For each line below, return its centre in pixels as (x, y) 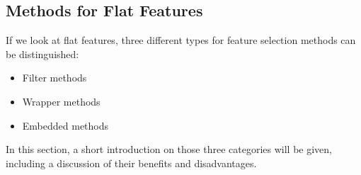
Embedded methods (65, 125)
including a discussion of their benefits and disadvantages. (131, 163)
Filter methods (55, 78)
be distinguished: (42, 53)
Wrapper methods (61, 101)
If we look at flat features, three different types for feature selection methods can (181, 40)
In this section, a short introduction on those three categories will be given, (169, 149)
